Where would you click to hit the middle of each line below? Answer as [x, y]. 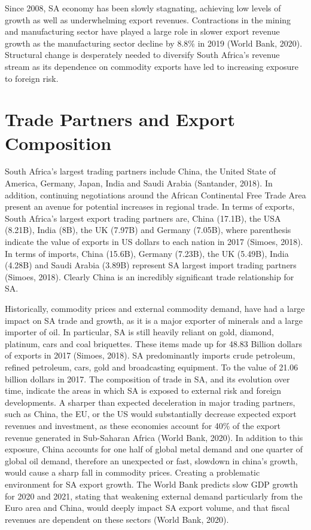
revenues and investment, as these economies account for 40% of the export [143, 425]
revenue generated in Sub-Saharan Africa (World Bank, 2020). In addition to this [154, 437]
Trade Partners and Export [120, 119]
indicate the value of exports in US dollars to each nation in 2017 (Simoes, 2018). [154, 242]
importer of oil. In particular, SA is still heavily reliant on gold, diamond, [139, 332]
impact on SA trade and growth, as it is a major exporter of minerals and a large [154, 320]
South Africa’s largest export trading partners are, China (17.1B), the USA [143, 218]
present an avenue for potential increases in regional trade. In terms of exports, [150, 206]
